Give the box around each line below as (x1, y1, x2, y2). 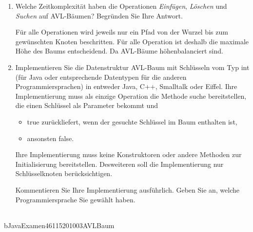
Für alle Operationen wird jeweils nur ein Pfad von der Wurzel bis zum (15, 27, 228, 37)
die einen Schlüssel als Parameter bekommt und (15, 100, 158, 110)
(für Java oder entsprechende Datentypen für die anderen (15, 71, 187, 82)
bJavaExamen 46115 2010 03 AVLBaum (4, 220, 115, 230)
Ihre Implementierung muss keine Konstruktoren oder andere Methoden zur (15, 149, 242, 160)
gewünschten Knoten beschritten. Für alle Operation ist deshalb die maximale (15, 36, 249, 46)
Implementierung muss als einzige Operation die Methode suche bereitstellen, (15, 90, 247, 101)
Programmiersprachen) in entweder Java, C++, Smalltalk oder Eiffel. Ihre (15, 81, 237, 91)
